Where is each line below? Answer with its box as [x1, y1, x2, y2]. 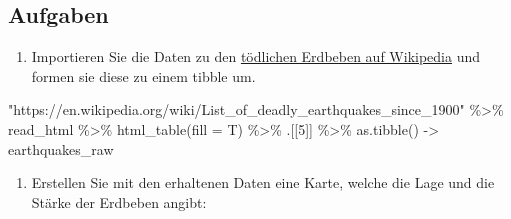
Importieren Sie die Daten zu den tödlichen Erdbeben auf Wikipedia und [31, 46, 480, 67]
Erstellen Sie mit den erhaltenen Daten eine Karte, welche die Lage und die [31, 172, 495, 193]
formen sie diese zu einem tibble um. [31, 65, 256, 86]
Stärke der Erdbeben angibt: [31, 191, 207, 212]
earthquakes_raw [8, 138, 114, 159]
